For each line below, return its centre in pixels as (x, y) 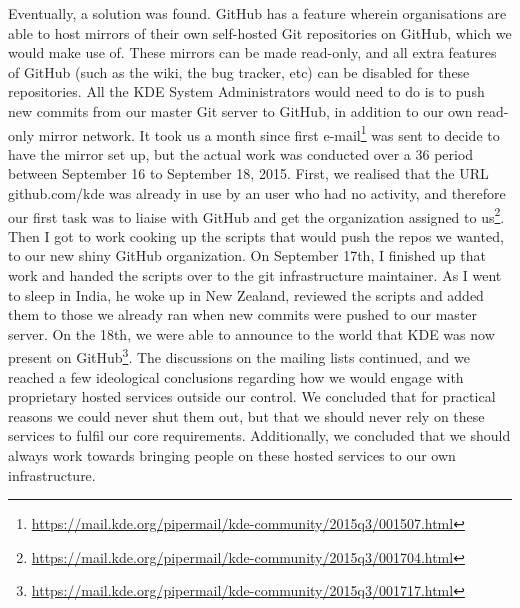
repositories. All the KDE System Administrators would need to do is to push (246, 91)
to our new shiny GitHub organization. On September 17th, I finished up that (247, 255)
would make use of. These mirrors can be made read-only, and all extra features (252, 52)
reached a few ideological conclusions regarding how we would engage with (236, 376)
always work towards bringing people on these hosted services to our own (232, 455)
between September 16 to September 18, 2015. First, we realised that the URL (248, 173)
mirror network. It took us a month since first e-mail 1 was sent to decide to (269, 133)
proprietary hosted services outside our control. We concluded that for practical (252, 396)
